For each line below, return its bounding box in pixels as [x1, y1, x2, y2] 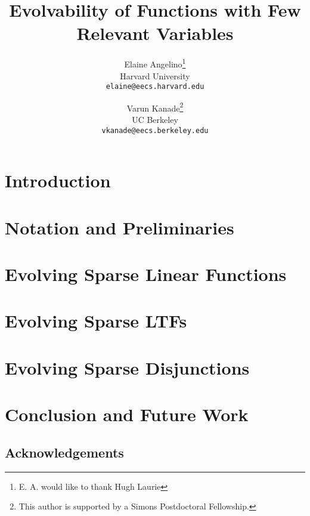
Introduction [5, 168, 111, 193]
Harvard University [120, 69, 190, 82]
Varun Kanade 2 [126, 100, 184, 114]
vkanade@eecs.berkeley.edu [101, 126, 209, 135]
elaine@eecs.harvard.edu [106, 82, 204, 91]
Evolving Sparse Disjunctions [5, 355, 250, 379]
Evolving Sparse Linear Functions [5, 262, 287, 286]
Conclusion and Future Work [5, 402, 249, 427]
